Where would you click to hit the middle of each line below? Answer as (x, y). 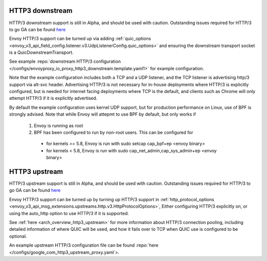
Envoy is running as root (59, 126)
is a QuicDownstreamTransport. (41, 52)
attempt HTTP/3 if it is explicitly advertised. (53, 98)
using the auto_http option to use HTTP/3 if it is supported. (69, 213)
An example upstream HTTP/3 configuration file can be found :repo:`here (84, 245)
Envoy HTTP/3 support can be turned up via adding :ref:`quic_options (80, 39)
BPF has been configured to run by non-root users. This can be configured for (113, 132)
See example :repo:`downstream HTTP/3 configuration (65, 61)
